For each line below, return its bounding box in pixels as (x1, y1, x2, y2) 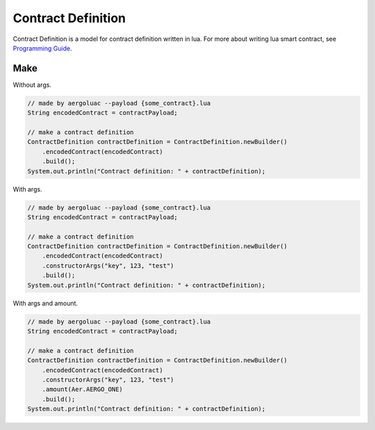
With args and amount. (12, 299, 78, 307)
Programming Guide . (12, 44, 72, 52)
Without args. (12, 80, 52, 89)
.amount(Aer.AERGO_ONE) (42, 386, 123, 393)
